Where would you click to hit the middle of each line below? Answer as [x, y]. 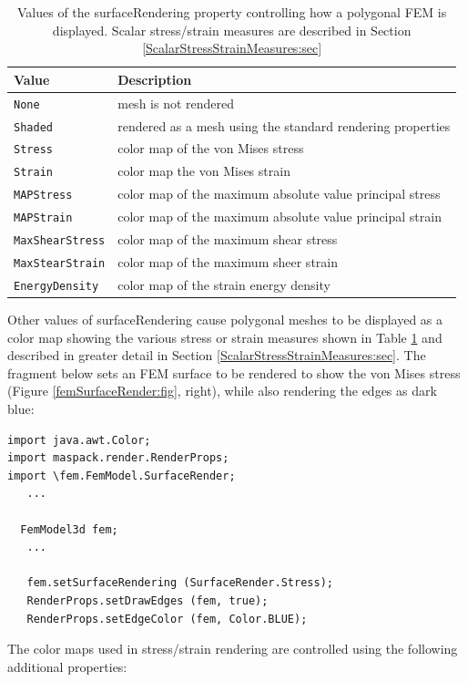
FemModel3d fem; [69, 529]
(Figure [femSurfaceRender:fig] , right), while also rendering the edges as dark [222, 391]
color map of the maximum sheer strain [228, 262]
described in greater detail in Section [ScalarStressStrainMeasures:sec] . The [217, 355]
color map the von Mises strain [204, 171]
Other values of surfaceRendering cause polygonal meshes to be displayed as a [225, 320]
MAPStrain [43, 218]
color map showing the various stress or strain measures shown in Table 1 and [225, 337]
